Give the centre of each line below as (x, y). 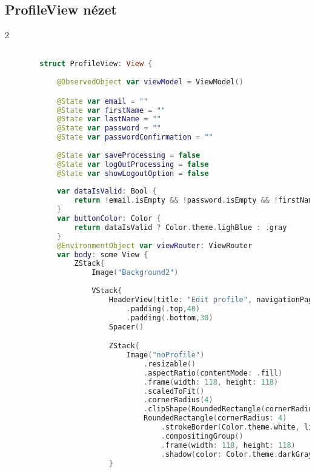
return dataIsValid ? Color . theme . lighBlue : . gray (181, 227)
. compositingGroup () (202, 436)
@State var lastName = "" (109, 119)
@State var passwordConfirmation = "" (135, 137)
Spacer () (126, 327)
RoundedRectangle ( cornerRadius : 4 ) (215, 418)
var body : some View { (102, 255)
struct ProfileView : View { (96, 64)
